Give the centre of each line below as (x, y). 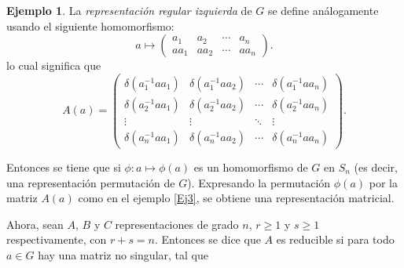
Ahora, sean (35, 224)
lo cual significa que (54, 65)
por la (383, 182)
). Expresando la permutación (259, 182)
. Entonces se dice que (208, 239)
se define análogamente (323, 10)
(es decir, (376, 167)
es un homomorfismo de (251, 167)
